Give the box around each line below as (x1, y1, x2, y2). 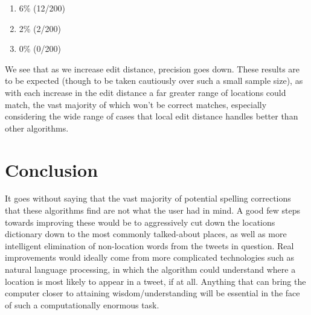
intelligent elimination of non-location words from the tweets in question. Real (5, 239, 294, 252)
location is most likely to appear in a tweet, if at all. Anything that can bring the (5, 275, 306, 287)
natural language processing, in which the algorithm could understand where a (5, 263, 296, 276)
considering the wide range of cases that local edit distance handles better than (5, 110, 298, 122)
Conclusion (5, 157, 98, 182)
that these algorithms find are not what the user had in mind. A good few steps (5, 204, 300, 217)
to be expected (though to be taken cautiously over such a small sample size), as (5, 74, 303, 87)
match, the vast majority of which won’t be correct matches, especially (5, 98, 267, 110)
